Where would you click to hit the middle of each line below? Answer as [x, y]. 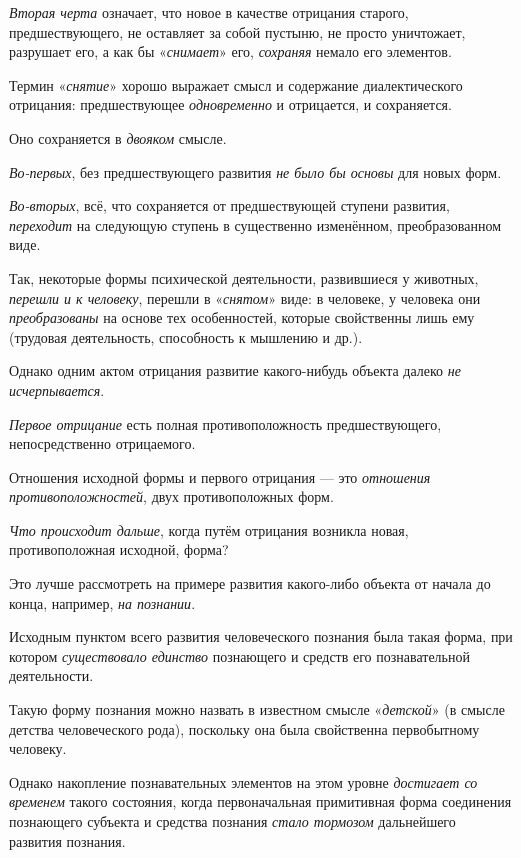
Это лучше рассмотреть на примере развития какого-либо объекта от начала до [250, 583]
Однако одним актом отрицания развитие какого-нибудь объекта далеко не [235, 370]
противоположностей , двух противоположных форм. [171, 496]
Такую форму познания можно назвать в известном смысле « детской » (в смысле [257, 709]
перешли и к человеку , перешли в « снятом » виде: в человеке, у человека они [245, 297]
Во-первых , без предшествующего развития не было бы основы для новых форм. [255, 171]
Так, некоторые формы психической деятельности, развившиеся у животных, [244, 277]
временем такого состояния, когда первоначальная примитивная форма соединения [260, 801]
